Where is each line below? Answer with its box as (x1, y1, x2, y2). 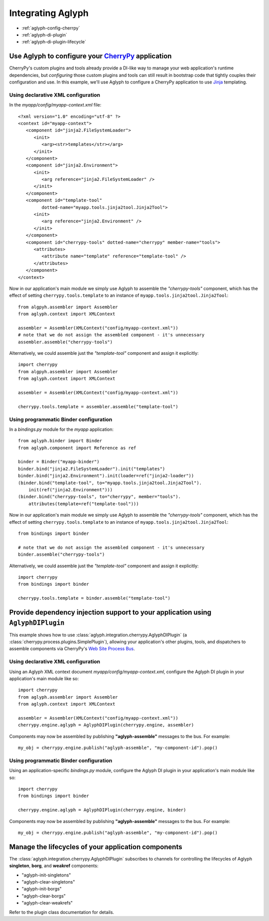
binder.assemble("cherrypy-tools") (18, 552, 105, 557)
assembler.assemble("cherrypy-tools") (18, 339, 113, 345)
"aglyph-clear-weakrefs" (21, 900, 73, 906)
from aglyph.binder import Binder (18, 438, 102, 444)
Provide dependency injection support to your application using (9, 608, 212, 617)
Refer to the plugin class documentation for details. (9, 909, 115, 915)
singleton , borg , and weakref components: (9, 863, 99, 869)
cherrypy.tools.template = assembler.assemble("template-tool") (18, 404, 179, 409)
